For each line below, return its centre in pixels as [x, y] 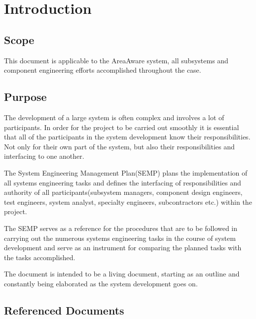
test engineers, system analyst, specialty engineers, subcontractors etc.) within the [128, 202]
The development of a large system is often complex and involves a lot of [114, 117]
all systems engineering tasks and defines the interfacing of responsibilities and [123, 182]
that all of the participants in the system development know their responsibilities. [127, 137]
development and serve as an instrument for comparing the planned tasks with [123, 248]
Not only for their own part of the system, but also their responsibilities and [119, 146]
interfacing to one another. [44, 156]
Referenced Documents [64, 310]
